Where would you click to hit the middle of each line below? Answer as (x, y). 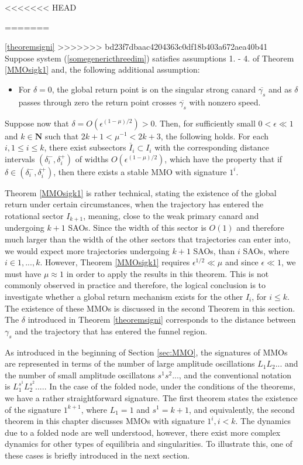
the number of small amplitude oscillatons (80, 375)
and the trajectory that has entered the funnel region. (111, 331)
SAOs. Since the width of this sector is (137, 228)
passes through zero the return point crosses (97, 102)
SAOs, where (266, 250)
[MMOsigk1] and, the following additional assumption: (102, 69)
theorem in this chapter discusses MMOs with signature (105, 421)
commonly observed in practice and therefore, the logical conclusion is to (135, 285)
